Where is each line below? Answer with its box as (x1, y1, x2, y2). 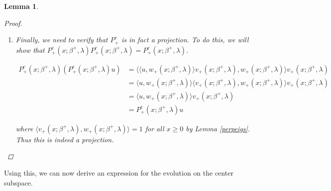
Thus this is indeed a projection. (15, 134, 114, 144)
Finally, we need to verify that (15, 34, 108, 45)
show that (15, 44, 45, 55)
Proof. (4, 17, 22, 28)
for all (145, 123, 164, 133)
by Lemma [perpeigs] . (186, 123, 250, 133)
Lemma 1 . (4, 1, 39, 11)
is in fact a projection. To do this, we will (121, 34, 249, 45)
